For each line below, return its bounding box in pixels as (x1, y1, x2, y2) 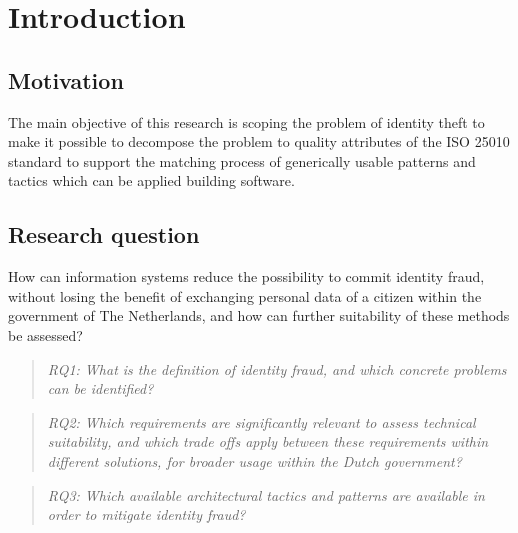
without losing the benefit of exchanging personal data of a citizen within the (8, 285, 482, 306)
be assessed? (8, 324, 83, 345)
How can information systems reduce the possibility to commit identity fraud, (8, 266, 485, 287)
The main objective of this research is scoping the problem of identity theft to (8, 111, 485, 132)
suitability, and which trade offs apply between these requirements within (47, 431, 489, 452)
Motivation (8, 64, 124, 95)
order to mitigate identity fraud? (47, 504, 246, 525)
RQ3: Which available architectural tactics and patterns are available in (47, 484, 485, 505)
